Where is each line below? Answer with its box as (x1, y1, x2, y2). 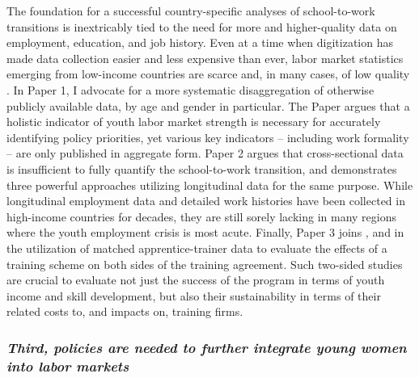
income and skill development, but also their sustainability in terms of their (6, 287, 381, 304)
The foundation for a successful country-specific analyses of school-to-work (6, 2, 375, 19)
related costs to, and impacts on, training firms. (6, 303, 243, 320)
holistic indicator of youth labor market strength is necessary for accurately (6, 113, 381, 130)
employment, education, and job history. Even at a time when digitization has (6, 34, 393, 51)
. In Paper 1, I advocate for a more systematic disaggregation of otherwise (6, 81, 375, 98)
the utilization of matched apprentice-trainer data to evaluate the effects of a (6, 239, 387, 256)
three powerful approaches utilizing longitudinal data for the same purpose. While (6, 176, 413, 193)
